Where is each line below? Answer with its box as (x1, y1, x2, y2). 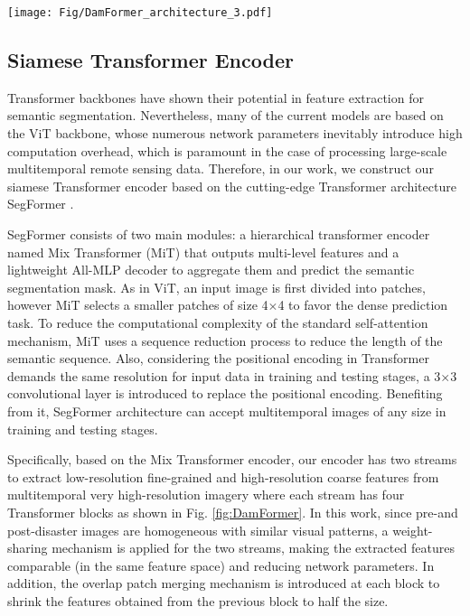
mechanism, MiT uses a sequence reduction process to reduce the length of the (7, 331, 443, 350)
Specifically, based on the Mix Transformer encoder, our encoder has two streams (7, 450, 457, 469)
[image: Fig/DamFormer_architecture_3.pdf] (7, 6, 273, 19)
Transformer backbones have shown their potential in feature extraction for (7, 88, 424, 107)
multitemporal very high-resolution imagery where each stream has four (7, 485, 405, 504)
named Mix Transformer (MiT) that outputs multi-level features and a (7, 242, 399, 261)
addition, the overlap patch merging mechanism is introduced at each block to (7, 574, 440, 593)
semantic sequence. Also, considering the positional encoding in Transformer (7, 349, 429, 368)
